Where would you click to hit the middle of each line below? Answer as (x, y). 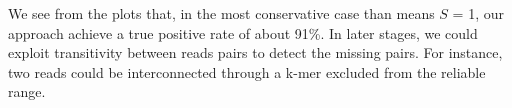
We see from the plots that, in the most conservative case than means (221, 13)
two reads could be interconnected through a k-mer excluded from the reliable (247, 71)
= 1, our (478, 13)
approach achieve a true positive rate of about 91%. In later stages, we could (243, 32)
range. (27, 91)
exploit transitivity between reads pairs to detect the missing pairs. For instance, (255, 52)
